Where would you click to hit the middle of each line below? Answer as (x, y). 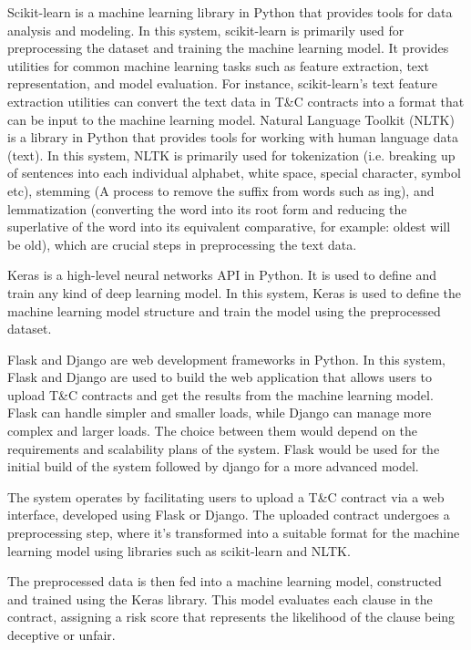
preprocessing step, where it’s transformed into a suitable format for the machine (234, 533)
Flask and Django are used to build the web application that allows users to (220, 377)
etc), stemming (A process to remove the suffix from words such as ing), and (221, 190)
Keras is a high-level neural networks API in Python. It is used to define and (222, 275)
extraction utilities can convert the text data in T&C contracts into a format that (236, 101)
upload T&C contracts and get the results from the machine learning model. (220, 394)
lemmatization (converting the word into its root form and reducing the (207, 208)
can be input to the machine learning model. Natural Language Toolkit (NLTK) (231, 119)
